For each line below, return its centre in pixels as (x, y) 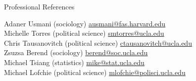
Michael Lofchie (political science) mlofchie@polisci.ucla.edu (95, 72)
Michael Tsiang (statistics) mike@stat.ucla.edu (74, 62)
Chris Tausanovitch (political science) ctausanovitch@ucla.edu (98, 42)
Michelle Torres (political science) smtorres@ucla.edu (84, 33)
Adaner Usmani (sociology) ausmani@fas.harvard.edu (85, 23)
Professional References (39, 6)
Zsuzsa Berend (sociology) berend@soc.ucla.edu (76, 52)
